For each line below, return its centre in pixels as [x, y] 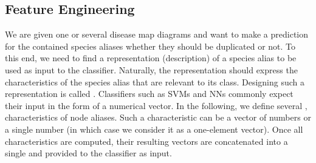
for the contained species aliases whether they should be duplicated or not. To [150, 46]
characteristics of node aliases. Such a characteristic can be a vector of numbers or [158, 117]
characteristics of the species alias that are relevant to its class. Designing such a [155, 81]
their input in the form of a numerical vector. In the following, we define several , [156, 105]
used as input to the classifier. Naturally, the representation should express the [151, 69]
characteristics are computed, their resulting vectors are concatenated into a [146, 141]
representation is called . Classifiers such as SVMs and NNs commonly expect [149, 94]
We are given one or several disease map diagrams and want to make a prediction [156, 34]
